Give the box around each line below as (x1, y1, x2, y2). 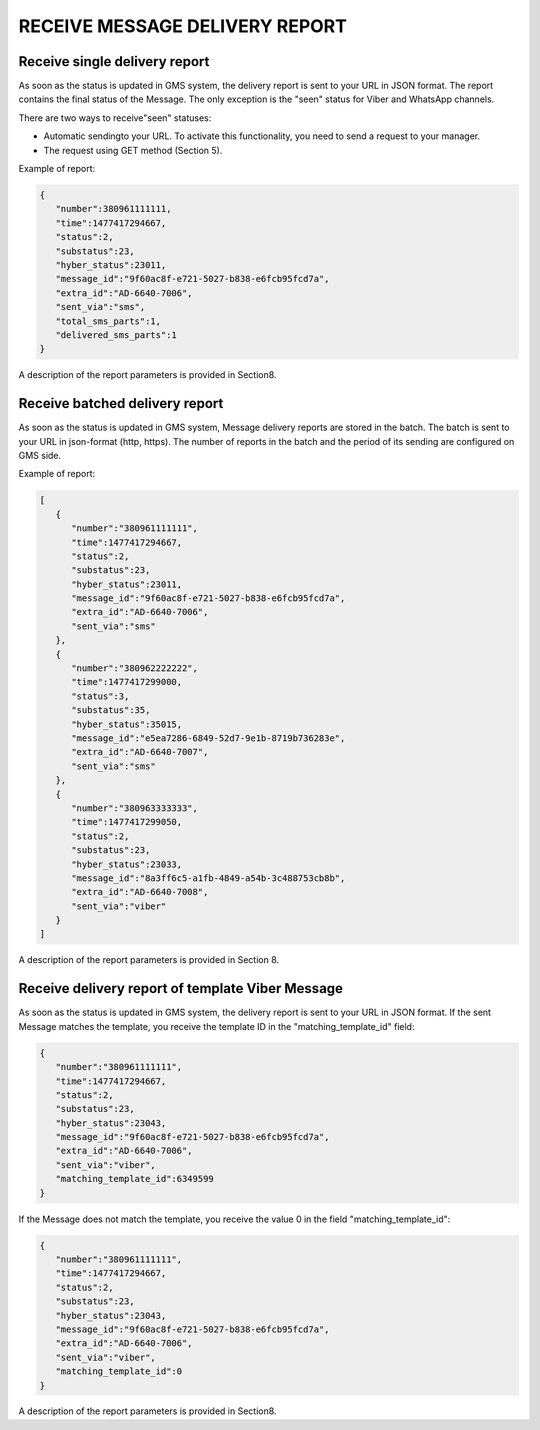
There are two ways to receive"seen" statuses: (18, 111, 212, 124)
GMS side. (18, 449, 62, 461)
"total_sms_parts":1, (55, 315, 162, 327)
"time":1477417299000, (71, 676, 183, 688)
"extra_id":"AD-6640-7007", (71, 746, 209, 758)
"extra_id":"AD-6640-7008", (71, 886, 209, 898)
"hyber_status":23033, (71, 858, 183, 870)
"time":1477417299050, (71, 816, 183, 828)
